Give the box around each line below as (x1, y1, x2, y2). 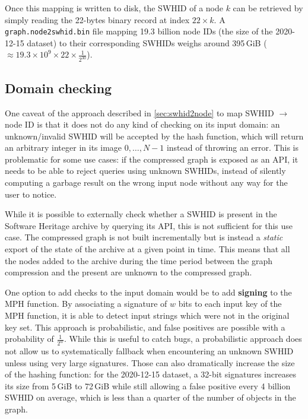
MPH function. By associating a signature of (5, 297, 167, 310)
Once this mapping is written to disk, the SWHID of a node (5, 2, 223, 14)
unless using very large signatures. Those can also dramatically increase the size (5, 356, 295, 369)
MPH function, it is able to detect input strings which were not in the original (5, 309, 290, 322)
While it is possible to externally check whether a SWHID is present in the (5, 208, 277, 220)
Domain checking (5, 78, 112, 97)
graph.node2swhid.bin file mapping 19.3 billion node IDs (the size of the (5, 25, 273, 37)
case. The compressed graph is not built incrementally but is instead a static (5, 231, 283, 243)
